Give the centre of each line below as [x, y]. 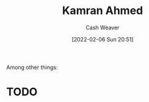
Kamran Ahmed [103, 11]
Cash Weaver [103, 27]
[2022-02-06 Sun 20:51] [103, 39]
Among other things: [32, 67]
